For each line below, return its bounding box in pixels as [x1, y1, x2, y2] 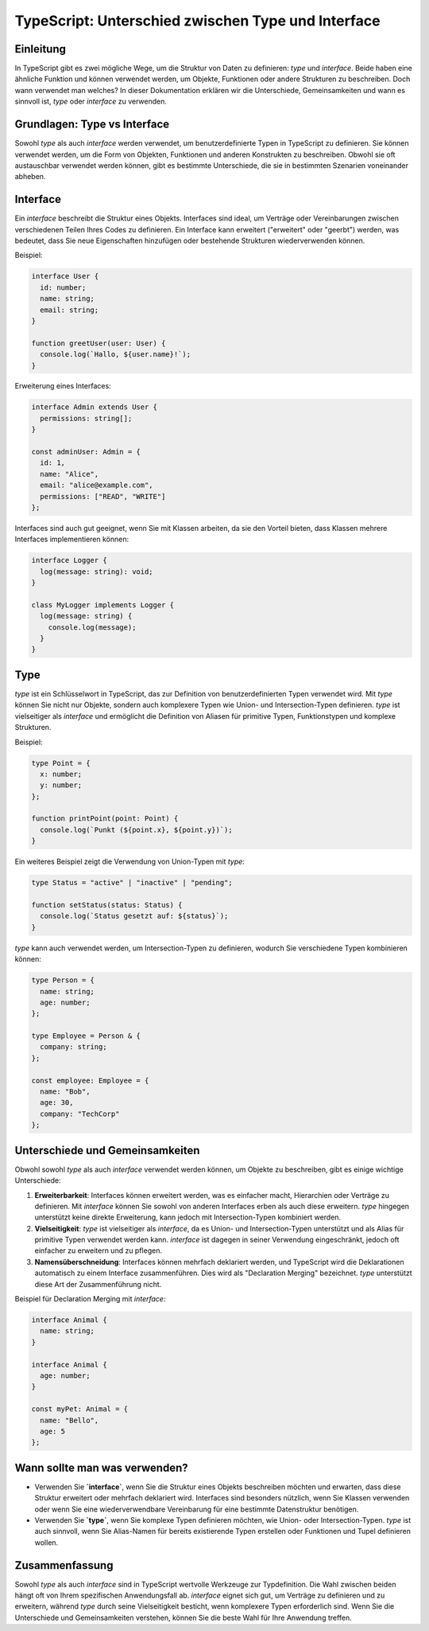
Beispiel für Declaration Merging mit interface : [14, 1294, 166, 1304]
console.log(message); [48, 622, 137, 632]
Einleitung [14, 42, 67, 56]
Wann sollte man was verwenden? [14, 1461, 188, 1474]
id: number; [40, 283, 87, 292]
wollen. [34, 1537, 59, 1547]
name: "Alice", [40, 470, 99, 478]
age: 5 [40, 1426, 66, 1436]
